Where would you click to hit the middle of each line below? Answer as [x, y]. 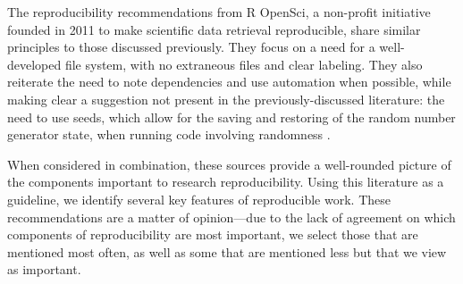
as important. [44, 269]
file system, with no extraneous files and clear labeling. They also [244, 64]
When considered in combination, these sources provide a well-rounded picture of [229, 164]
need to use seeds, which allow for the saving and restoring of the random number [231, 117]
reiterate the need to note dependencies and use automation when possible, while [229, 82]
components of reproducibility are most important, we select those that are [213, 234]
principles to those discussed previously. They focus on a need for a [191, 47]
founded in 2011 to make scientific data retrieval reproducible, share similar [214, 29]
